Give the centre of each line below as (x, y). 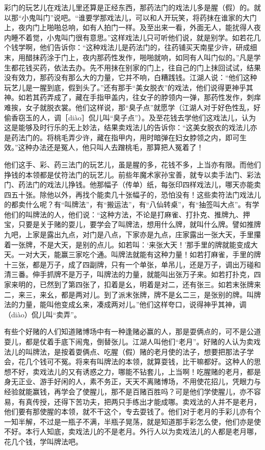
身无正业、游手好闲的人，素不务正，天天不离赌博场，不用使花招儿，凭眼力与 (132, 381)
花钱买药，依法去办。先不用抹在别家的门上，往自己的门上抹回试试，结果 (139, 67)
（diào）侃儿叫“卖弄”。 (43, 314)
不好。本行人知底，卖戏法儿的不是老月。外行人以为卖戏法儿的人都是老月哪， (132, 431)
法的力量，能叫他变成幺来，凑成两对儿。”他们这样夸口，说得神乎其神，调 (125, 304)
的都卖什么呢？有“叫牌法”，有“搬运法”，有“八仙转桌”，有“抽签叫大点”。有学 (132, 204)
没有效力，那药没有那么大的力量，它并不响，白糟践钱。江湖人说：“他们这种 (131, 77)
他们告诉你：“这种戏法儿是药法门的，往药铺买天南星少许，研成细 (148, 47)
